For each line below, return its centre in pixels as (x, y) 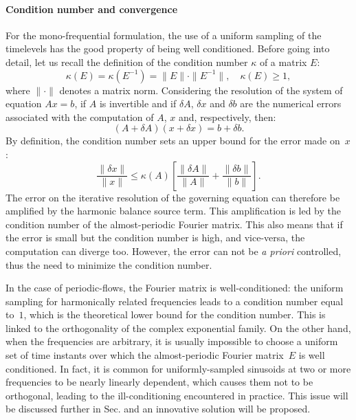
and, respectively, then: (227, 117)
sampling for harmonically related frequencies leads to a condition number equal (175, 301)
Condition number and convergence (92, 9)
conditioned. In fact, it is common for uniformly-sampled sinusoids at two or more (178, 368)
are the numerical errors (291, 103)
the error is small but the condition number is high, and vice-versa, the (155, 237)
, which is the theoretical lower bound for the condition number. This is (175, 314)
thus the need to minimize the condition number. (109, 264)
